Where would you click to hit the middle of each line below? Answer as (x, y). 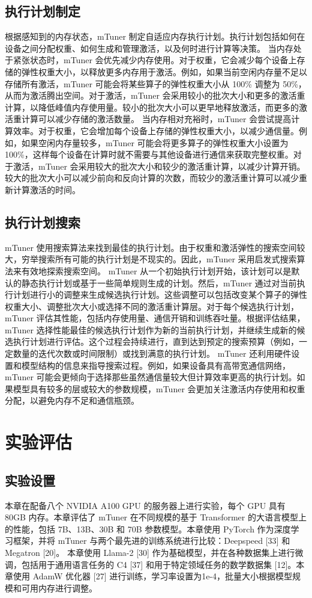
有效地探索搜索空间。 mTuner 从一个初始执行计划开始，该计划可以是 (156, 270)
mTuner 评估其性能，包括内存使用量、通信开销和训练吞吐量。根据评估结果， (155, 318)
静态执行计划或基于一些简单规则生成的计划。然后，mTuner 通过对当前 (159, 282)
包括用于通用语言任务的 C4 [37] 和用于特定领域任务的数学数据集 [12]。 (159, 564)
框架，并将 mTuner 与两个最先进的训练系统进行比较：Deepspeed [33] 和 (151, 541)
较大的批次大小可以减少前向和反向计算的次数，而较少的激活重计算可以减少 (152, 178)
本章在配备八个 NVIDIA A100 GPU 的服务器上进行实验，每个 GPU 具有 (145, 505)
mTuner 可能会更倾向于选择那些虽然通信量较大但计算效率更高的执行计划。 (151, 377)
